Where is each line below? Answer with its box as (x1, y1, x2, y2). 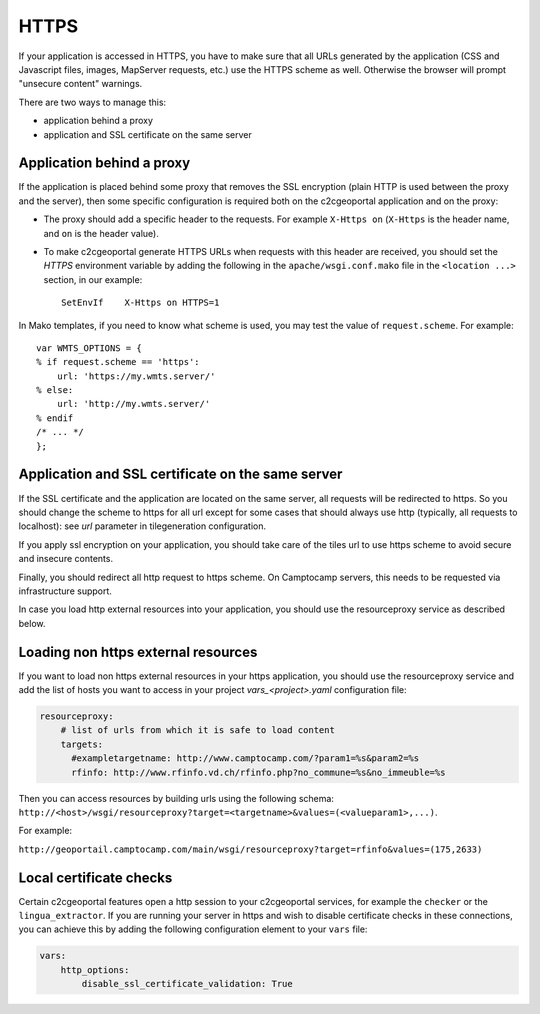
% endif (36, 412, 74, 424)
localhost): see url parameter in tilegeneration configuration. (18, 520, 267, 532)
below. (18, 617, 46, 629)
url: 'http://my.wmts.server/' (56, 398, 211, 410)
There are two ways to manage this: (18, 96, 167, 108)
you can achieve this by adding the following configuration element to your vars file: (18, 923, 368, 935)
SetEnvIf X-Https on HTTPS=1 (61, 297, 220, 309)
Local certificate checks (18, 869, 173, 886)
